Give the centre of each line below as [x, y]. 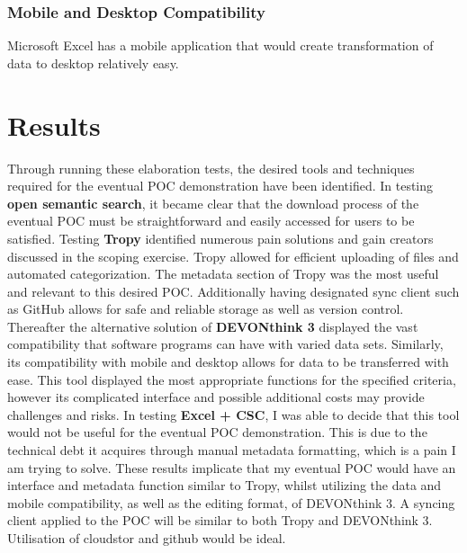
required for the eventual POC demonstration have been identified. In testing [220, 186]
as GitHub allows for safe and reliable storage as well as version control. [206, 309]
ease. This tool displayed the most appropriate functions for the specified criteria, [232, 379]
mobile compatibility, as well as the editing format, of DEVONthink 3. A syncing [231, 502]
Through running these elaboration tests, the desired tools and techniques [211, 168]
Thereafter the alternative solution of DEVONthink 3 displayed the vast [213, 326]
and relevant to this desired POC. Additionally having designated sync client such [233, 291]
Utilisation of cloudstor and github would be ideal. [147, 538]
